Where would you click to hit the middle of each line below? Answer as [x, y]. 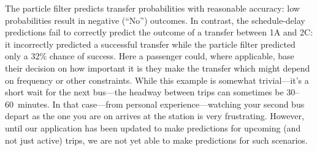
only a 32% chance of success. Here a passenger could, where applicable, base [150, 56]
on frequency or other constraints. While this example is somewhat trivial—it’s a [157, 80]
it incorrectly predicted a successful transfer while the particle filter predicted [150, 44]
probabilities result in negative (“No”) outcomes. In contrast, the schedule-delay [155, 20]
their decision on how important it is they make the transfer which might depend [158, 68]
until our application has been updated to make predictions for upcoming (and [153, 127]
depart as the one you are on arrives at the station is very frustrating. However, [155, 116]
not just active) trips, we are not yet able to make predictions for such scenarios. [156, 140]
